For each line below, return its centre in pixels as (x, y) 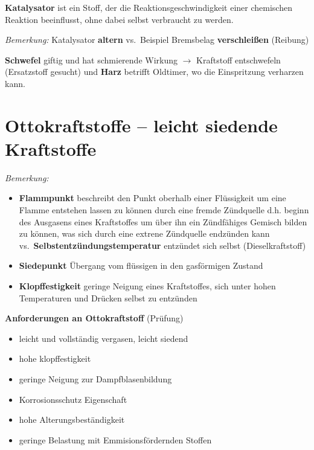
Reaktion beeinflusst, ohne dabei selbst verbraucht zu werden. (119, 19)
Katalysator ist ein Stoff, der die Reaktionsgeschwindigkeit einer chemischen (149, 7)
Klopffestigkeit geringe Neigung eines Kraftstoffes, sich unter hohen (147, 286)
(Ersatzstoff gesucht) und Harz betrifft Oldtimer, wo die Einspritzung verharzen (154, 72)
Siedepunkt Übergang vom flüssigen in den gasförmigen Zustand (141, 265)
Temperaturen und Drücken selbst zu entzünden (108, 297)
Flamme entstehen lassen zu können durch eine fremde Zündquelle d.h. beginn (164, 210)
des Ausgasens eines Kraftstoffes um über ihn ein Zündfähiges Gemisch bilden (163, 221)
